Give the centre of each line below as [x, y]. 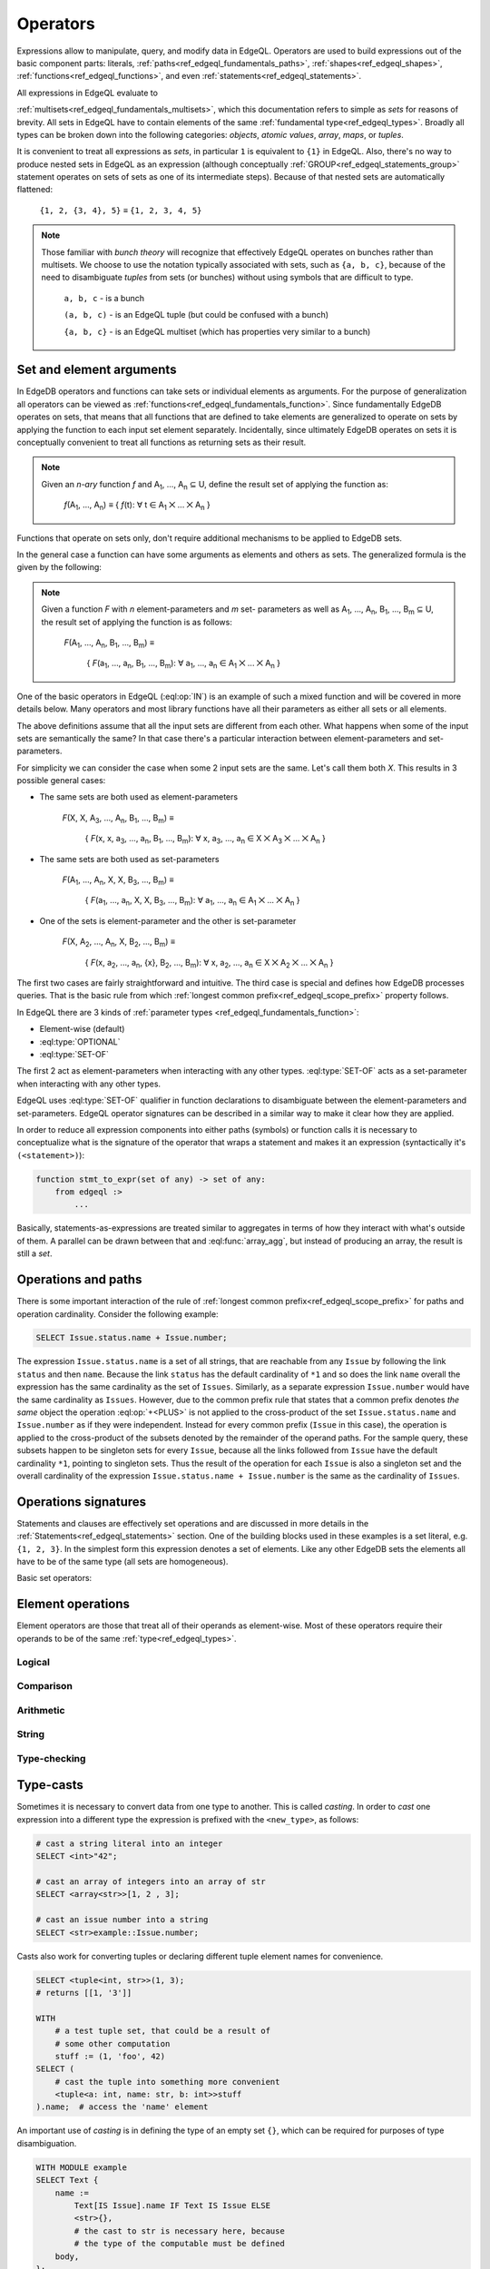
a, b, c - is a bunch [104, 298]
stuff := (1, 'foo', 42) [110, 2056]
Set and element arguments [97, 370]
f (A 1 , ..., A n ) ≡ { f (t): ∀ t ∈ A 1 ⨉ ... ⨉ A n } [137, 506]
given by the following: [59, 567]
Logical [33, 1662]
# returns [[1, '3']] [84, 1993]
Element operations [73, 1604]
